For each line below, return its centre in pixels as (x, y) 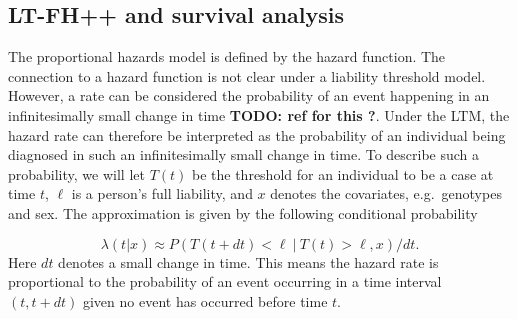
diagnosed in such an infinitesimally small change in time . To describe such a (244, 154)
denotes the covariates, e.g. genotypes (386, 193)
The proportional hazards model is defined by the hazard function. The (227, 56)
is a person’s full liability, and (162, 193)
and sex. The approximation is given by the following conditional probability (243, 212)
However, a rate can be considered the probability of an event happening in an (249, 95)
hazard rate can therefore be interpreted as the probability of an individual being (257, 134)
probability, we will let (76, 173)
